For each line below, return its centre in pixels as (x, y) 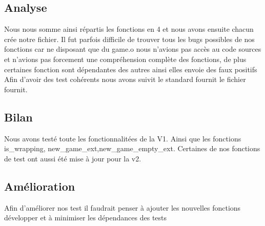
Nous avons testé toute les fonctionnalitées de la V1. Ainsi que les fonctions (123, 138)
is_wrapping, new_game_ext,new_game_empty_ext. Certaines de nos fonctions (132, 148)
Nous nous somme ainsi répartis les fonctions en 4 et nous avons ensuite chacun (129, 29)
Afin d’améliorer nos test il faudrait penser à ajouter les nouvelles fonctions (123, 207)
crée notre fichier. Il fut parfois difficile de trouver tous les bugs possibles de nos (129, 39)
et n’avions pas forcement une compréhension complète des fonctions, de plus (125, 59)
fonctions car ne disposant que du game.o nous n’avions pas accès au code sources (133, 49)
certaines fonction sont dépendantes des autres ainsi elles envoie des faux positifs (131, 69)
